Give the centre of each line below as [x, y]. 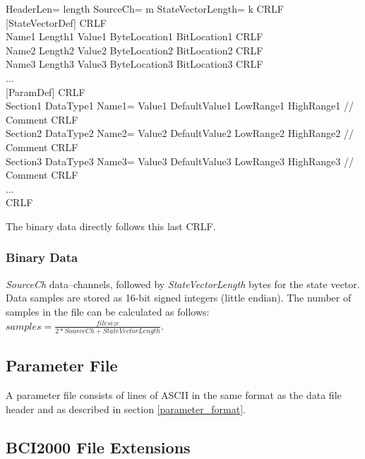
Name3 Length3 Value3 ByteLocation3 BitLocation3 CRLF [134, 64]
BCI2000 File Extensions [98, 447]
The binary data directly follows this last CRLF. [111, 226]
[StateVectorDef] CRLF [56, 22]
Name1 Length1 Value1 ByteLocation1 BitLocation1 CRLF [134, 36]
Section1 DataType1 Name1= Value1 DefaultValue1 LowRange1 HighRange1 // [180, 106]
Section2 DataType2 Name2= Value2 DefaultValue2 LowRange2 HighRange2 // [180, 133]
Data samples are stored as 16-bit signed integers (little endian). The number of [179, 298]
